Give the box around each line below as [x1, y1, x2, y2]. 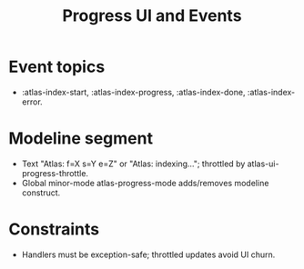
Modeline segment [8, 128, 154, 149]
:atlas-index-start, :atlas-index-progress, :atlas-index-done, [21, 86, 246, 97]
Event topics [8, 56, 106, 77]
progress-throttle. [21, 167, 88, 178]
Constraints [8, 219, 100, 240]
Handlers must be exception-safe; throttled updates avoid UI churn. [21, 249, 276, 260]
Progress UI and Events [62, 5, 242, 26]
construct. [21, 187, 61, 198]
